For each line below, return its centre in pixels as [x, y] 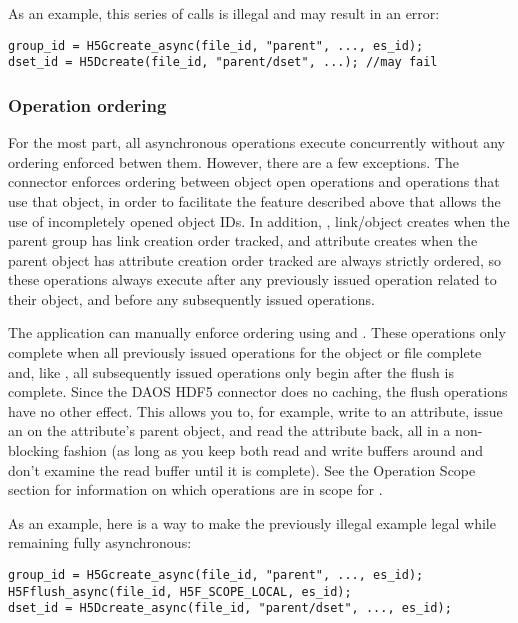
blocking [33, 450]
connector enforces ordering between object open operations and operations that [254, 181]
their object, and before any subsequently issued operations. [191, 298]
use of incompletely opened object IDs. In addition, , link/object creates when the [259, 220]
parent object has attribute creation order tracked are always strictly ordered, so [255, 259]
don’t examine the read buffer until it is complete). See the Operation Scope [242, 469]
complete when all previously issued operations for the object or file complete [245, 352]
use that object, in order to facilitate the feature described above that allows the [254, 200]
